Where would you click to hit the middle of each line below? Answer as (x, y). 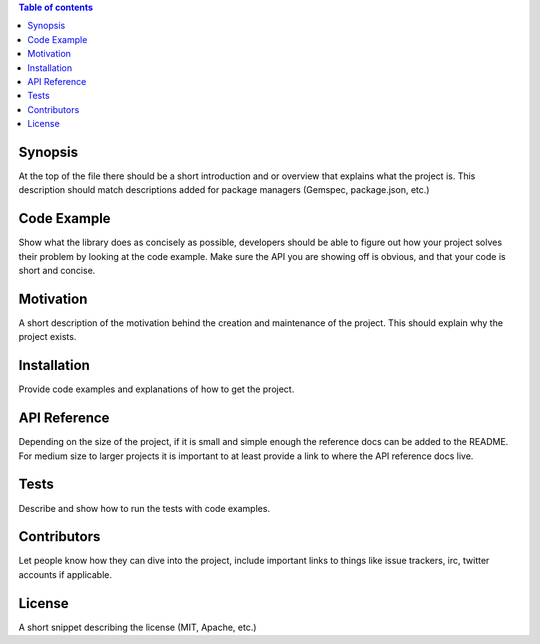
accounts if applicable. (65, 574)
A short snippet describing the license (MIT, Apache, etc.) (137, 627)
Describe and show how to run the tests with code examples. (144, 508)
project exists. (47, 337)
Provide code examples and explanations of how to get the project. (156, 389)
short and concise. (57, 271)
